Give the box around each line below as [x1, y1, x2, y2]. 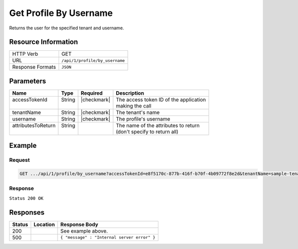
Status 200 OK [9, 195, 44, 201]
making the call [116, 102, 151, 109]
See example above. [60, 227, 108, 234]
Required [80, 90, 103, 97]
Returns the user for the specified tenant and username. [9, 25, 124, 31]
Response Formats [12, 64, 56, 71]
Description [116, 90, 144, 97]
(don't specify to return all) [116, 128, 179, 135]
